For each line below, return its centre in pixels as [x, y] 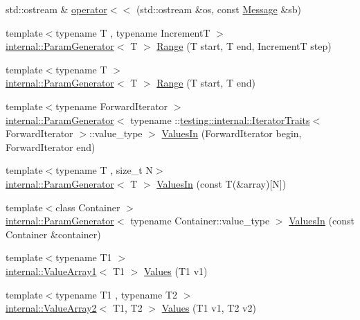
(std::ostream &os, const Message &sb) [219, 9]
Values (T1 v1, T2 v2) [209, 308]
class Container [88, 207]
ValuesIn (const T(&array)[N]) [222, 183]
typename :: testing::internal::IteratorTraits [220, 119]
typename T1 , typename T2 [117, 294]
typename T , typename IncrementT [133, 32]
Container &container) [53, 234]
